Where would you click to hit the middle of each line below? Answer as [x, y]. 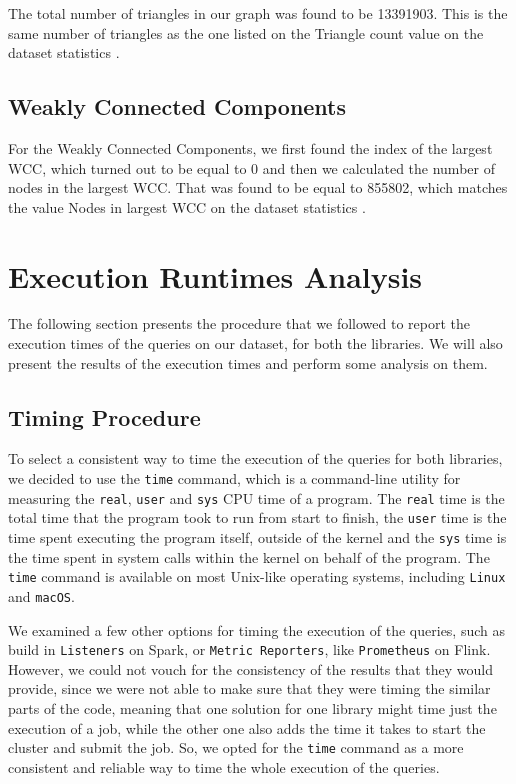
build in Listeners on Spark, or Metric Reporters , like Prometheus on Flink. [249, 649]
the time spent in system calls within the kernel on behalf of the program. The [249, 556]
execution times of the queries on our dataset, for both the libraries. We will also [255, 343]
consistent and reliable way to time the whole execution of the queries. [224, 766]
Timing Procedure [104, 416]
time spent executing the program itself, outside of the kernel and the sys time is [257, 537]
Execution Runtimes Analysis [215, 275]
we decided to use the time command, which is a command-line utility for [234, 478]
